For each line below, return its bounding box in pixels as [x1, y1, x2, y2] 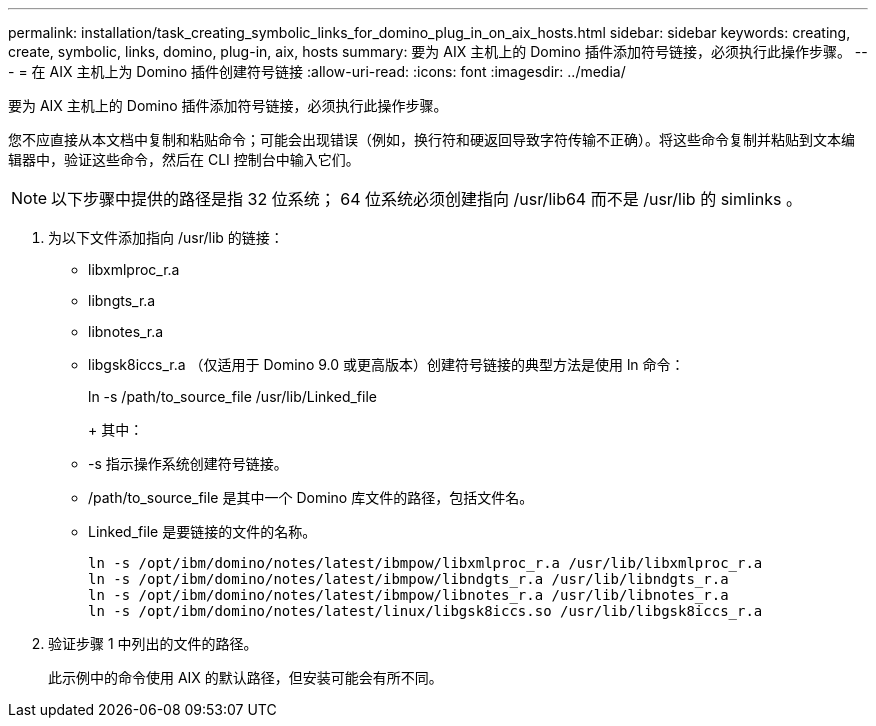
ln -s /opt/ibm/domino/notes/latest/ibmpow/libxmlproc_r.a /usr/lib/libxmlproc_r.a [88, 555, 763, 571]
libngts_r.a [88, 292, 156, 309]
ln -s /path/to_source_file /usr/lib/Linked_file [88, 388, 377, 405]
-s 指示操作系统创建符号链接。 [88, 455, 288, 472]
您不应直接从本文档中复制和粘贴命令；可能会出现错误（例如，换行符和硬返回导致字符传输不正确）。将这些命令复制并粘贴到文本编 [8, 131, 855, 148]
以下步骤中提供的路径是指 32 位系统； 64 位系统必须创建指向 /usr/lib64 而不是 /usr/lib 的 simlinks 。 [51, 189, 802, 209]
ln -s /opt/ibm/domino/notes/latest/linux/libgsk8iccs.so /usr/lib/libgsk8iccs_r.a [88, 603, 763, 619]
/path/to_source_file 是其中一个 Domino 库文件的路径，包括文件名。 [88, 489, 534, 506]
